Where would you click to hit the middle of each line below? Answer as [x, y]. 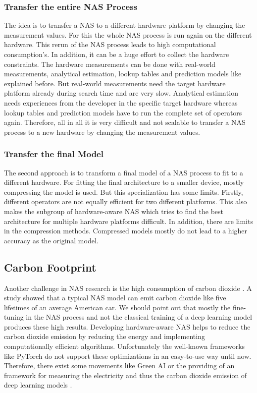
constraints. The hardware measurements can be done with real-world [110, 64]
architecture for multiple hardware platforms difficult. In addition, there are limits [128, 221]
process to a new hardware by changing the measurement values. [102, 132]
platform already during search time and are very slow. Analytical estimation [121, 93]
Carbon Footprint [50, 267]
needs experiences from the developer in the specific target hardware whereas [121, 102]
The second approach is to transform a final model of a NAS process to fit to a [124, 172]
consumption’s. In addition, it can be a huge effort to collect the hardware [117, 54]
